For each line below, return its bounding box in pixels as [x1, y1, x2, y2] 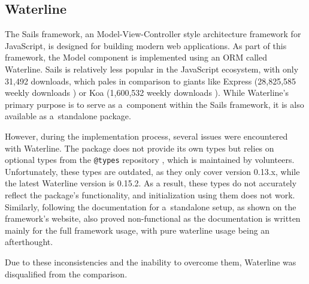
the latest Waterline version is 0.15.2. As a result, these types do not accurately [5, 177, 297, 189]
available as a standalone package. [5, 110, 131, 122]
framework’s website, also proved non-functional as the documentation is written [5, 212, 301, 225]
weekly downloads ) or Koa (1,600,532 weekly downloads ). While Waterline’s [5, 86, 289, 99]
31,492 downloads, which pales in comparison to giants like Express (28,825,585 [5, 74, 296, 87]
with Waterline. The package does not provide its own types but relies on [5, 141, 274, 154]
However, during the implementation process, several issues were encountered [5, 129, 288, 142]
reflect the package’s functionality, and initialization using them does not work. [5, 188, 295, 201]
